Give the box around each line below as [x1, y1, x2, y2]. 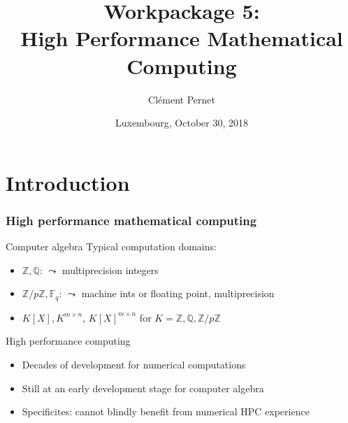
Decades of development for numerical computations [22, 357, 246, 371]
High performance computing [6, 334, 131, 348]
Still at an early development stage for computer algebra [22, 380, 264, 395]
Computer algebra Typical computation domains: [6, 239, 217, 254]
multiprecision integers [61, 262, 159, 277]
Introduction [6, 168, 130, 196]
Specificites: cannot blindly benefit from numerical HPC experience [22, 404, 310, 419]
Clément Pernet [148, 92, 215, 106]
